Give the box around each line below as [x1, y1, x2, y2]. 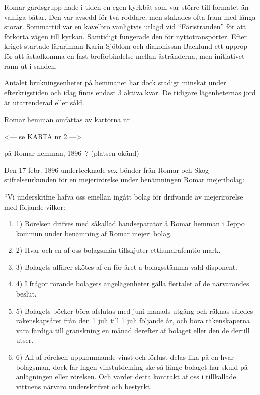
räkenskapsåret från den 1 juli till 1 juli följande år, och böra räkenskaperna [16, 315, 250, 326]
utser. [16, 335, 34, 345]
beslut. [16, 288, 37, 299]
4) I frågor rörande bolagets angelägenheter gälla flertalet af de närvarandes [16, 278, 249, 289]
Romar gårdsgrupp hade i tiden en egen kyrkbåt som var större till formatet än [4, 2, 249, 12]
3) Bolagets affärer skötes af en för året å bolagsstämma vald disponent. [16, 261, 238, 272]
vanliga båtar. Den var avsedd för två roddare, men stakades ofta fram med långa [4, 11, 256, 22]
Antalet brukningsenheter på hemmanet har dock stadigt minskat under [4, 77, 226, 88]
